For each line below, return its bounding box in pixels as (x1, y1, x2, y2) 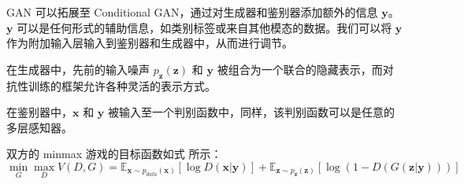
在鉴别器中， (6, 104, 72, 120)
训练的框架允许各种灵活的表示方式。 (28, 77, 216, 94)
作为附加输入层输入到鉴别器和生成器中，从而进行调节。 (6, 35, 293, 51)
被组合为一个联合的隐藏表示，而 (217, 61, 383, 77)
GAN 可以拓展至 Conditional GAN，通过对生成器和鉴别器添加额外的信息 (6, 4, 378, 20)
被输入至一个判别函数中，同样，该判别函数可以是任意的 (107, 104, 395, 120)
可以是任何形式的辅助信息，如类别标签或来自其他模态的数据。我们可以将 (17, 19, 392, 35)
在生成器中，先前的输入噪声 (6, 61, 150, 77)
